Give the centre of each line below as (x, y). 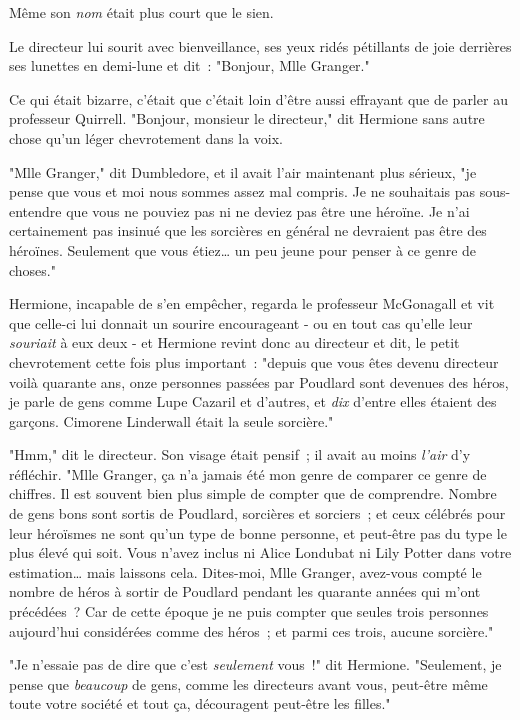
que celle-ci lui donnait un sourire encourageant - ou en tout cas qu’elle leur (241, 322)
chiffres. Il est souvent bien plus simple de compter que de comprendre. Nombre (253, 493)
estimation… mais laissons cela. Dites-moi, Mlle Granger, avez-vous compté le (245, 571)
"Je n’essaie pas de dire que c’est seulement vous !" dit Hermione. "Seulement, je (255, 664)
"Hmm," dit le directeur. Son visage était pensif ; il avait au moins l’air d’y (240, 454)
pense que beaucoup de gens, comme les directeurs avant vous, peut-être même (248, 683)
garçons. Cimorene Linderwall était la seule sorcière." (171, 420)
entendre (35, 210)
